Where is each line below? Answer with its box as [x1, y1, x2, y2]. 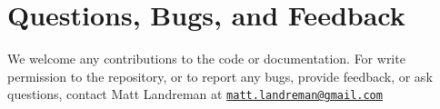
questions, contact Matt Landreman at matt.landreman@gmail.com [7, 84, 383, 104]
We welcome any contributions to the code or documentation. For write [7, 49, 405, 68]
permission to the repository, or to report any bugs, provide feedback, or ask [7, 66, 433, 85]
